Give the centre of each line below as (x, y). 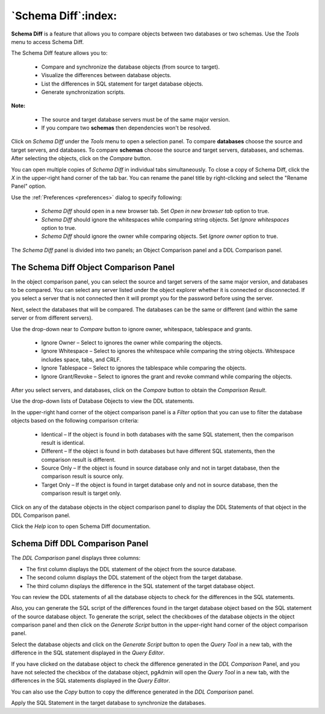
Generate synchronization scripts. (83, 92)
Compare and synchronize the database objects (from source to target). (130, 67)
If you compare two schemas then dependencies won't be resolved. (126, 128)
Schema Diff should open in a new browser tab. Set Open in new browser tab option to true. (155, 211)
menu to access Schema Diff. (48, 42)
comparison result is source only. (82, 476)
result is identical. (63, 442)
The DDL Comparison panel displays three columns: (76, 558)
